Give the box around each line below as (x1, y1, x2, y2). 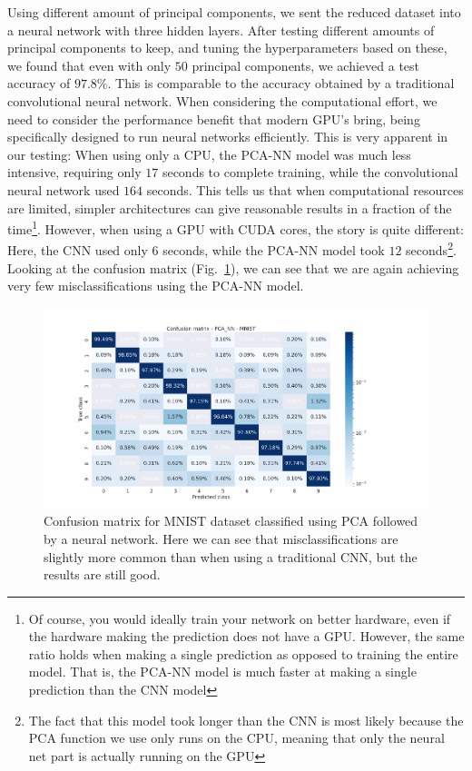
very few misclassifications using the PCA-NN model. (7, 276, 304, 295)
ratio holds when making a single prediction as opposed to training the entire (28, 644, 458, 663)
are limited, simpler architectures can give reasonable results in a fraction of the (7, 198, 452, 217)
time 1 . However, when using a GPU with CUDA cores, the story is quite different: (7, 217, 464, 238)
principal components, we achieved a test (192, 55, 420, 74)
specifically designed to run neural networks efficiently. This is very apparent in (7, 127, 448, 146)
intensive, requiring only (7, 163, 142, 182)
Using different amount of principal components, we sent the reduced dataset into (7, 3, 461, 21)
